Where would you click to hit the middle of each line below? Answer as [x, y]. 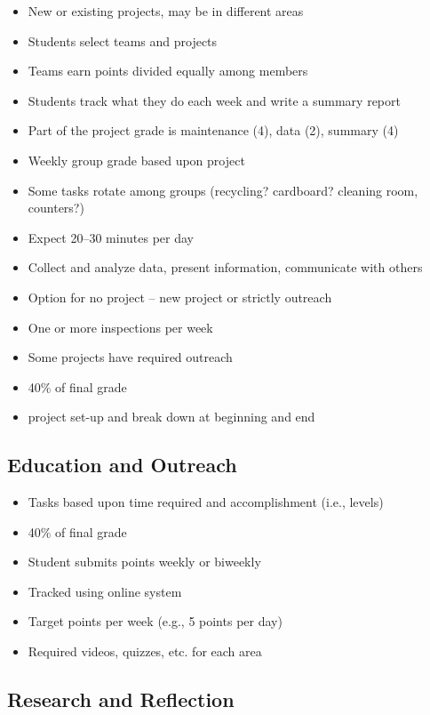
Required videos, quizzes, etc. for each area [145, 651]
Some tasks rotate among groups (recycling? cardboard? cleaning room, [223, 190]
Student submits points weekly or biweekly [144, 562]
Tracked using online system [105, 591]
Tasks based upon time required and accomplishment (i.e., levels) [206, 502]
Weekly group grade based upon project [136, 160]
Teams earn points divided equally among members [168, 71]
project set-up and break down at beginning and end [171, 417]
